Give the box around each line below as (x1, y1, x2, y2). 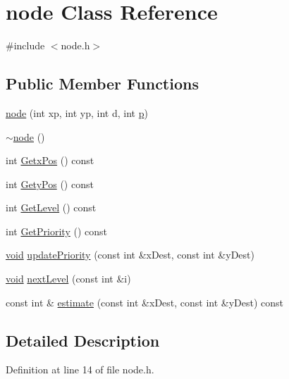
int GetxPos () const (6, 153, 94, 168)
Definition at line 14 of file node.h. (6, 362, 154, 377)
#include (6, 38, 45, 53)
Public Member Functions (6, 73, 199, 94)
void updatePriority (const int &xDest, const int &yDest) (6, 247, 254, 262)
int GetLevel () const (6, 200, 97, 215)
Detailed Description (6, 329, 160, 351)
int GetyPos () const (6, 176, 94, 191)
